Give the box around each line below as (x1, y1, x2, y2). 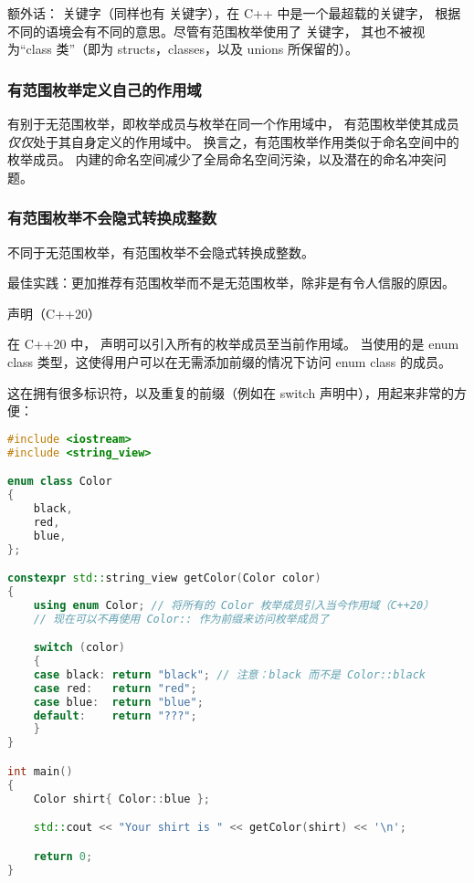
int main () (7, 764, 73, 778)
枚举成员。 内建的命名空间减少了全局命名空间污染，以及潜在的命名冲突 (7, 150, 434, 169)
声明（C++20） (7, 303, 100, 322)
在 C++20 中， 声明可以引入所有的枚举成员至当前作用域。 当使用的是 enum (7, 334, 459, 353)
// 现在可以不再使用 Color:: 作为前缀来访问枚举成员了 (33, 612, 330, 625)
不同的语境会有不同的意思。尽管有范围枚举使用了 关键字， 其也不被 (7, 21, 413, 40)
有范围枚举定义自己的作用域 (7, 78, 202, 100)
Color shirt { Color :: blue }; (33, 792, 210, 805)
